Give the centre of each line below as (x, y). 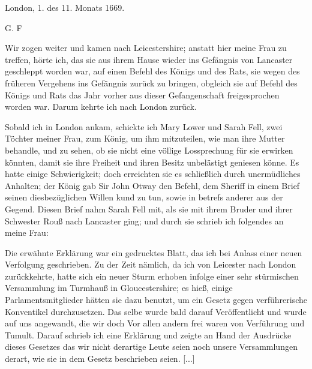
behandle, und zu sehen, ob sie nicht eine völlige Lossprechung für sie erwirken (149, 150)
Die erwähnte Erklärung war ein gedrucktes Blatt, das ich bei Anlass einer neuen (154, 252)
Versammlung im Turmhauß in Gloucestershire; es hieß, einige (119, 288)
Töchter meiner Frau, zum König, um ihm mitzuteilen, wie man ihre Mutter (145, 138)
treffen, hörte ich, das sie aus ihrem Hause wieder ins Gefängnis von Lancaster (149, 59)
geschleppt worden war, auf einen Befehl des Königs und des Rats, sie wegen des (152, 71)
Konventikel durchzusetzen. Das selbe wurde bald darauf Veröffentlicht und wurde (156, 311)
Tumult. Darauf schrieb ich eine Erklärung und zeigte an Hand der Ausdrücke (148, 334)
